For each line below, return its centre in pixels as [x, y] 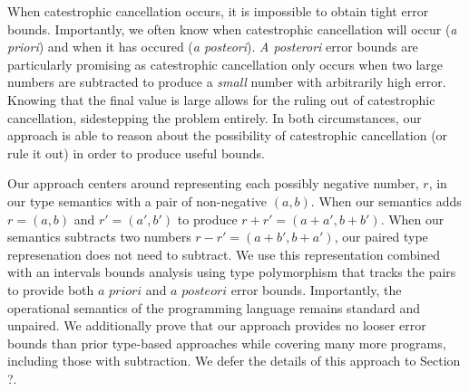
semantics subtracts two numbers [99, 237]
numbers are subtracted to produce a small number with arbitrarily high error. [227, 82]
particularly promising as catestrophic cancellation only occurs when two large [225, 64]
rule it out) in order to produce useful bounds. [136, 153]
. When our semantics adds [386, 200]
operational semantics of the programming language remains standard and [214, 307]
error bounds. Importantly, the [316, 289]
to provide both [51, 289]
